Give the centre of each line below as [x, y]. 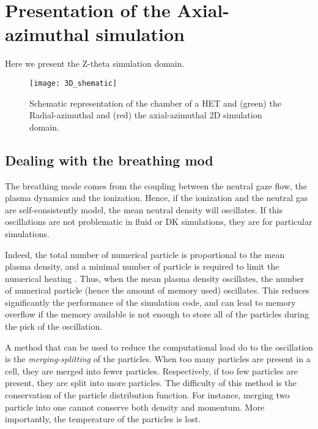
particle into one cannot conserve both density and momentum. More [135, 407]
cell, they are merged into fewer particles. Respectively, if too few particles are [151, 370]
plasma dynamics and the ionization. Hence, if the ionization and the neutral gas [157, 198]
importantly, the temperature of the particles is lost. [103, 419]
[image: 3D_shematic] [73, 83]
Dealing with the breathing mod [109, 160]
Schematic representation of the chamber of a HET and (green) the [155, 103]
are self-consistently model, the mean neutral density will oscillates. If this [144, 209]
